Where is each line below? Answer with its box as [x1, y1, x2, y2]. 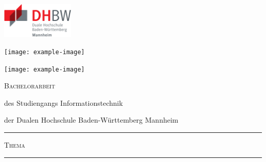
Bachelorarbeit [4, 80, 55, 91]
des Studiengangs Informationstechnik [4, 97, 123, 108]
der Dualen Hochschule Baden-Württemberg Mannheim [4, 114, 179, 125]
